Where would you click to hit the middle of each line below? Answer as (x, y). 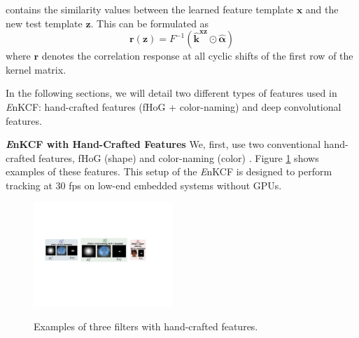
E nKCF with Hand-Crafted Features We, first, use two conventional (163, 144)
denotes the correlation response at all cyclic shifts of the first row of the (197, 56)
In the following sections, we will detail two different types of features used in (171, 93)
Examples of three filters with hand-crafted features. (146, 326)
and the (322, 9)
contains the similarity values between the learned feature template (149, 9)
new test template (44, 23)
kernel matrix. (36, 69)
